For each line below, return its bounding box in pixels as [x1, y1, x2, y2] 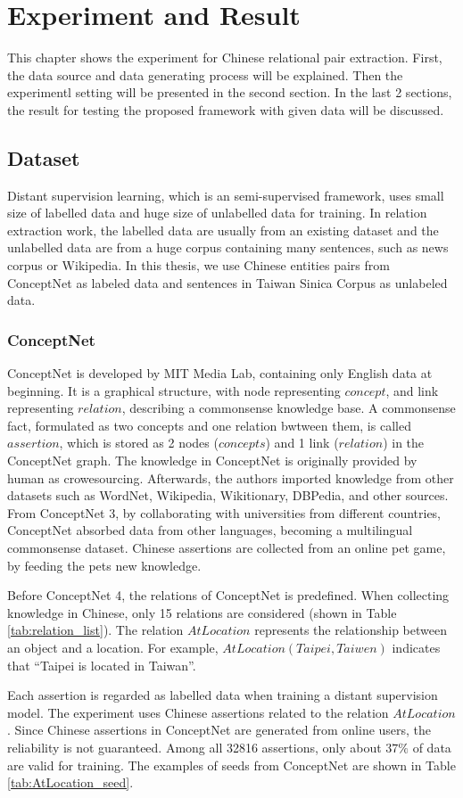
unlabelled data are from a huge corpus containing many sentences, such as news [7, 238, 449, 257]
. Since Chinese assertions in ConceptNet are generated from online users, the [7, 720, 432, 739]
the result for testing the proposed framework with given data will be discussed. [7, 100, 444, 119]
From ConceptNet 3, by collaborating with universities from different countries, [7, 503, 442, 522]
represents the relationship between [254, 621, 447, 639]
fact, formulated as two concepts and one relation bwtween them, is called [7, 415, 411, 434]
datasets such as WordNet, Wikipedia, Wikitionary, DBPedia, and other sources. [7, 486, 449, 505]
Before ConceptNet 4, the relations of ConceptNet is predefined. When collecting [7, 586, 450, 605]
